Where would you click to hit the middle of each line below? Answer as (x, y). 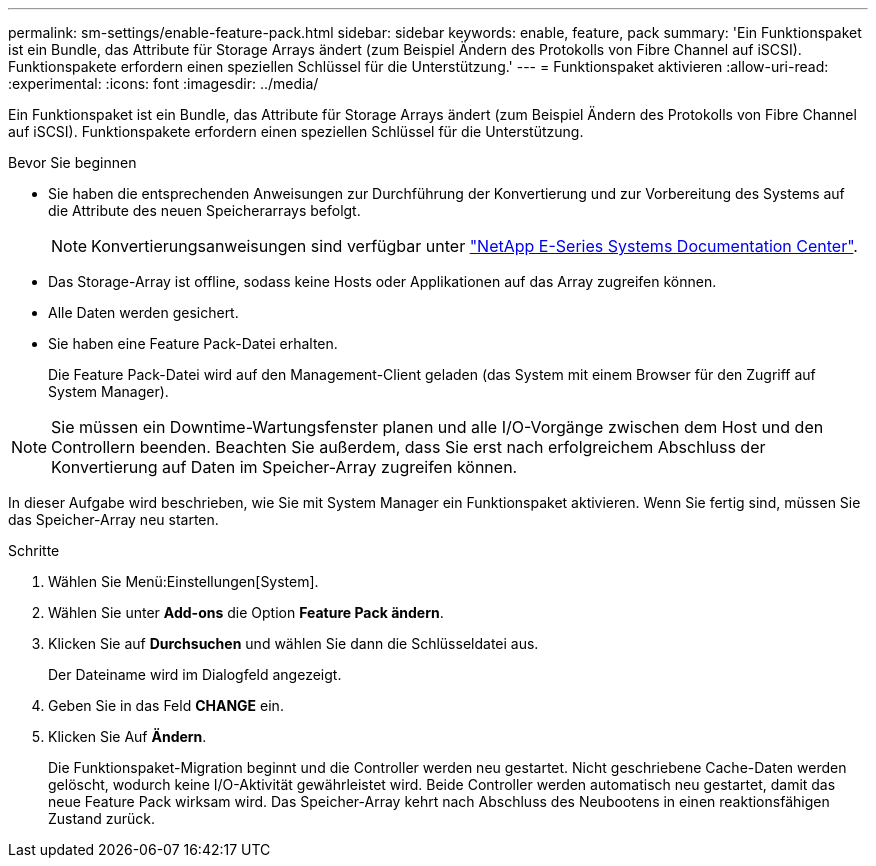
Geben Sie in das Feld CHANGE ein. (166, 705)
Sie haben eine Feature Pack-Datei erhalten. (193, 343)
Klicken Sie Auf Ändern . (127, 736)
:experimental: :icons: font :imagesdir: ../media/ (163, 83)
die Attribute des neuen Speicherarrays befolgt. (204, 210)
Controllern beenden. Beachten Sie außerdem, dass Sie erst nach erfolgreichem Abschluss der (408, 447)
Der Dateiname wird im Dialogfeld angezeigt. (195, 674)
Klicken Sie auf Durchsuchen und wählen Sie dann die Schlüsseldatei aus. (293, 643)
